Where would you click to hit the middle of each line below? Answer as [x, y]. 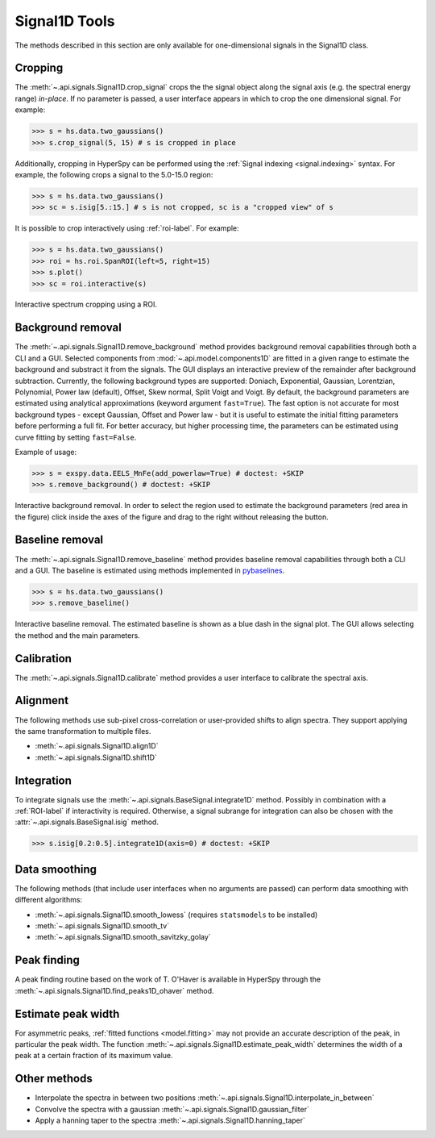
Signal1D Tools [65, 21]
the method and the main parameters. [77, 635]
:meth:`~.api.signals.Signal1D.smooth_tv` [102, 926]
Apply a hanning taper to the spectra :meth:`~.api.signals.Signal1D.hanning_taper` [170, 1120]
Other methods [54, 1079]
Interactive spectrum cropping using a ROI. [86, 304]
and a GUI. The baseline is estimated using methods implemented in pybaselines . [150, 570]
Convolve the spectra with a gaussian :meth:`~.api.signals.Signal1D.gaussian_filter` [172, 1109]
